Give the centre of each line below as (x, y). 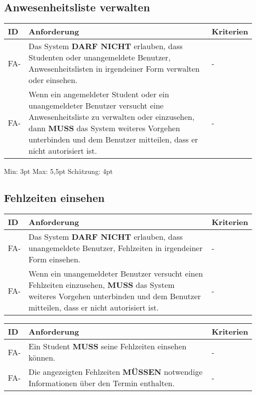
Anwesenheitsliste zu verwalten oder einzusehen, (112, 117)
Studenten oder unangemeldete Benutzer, (100, 57)
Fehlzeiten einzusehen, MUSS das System (102, 285)
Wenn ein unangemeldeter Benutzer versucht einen (116, 273)
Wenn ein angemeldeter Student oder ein (99, 94)
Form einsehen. (55, 259)
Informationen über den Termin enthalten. (102, 383)
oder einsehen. (53, 80)
